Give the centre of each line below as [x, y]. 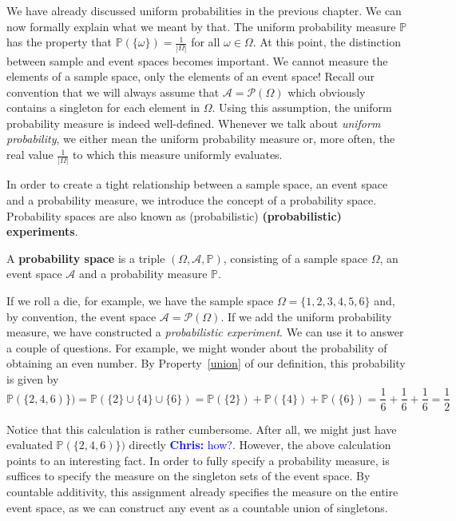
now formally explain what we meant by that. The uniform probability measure [201, 26]
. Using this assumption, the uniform [302, 107]
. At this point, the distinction [327, 42]
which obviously [327, 91]
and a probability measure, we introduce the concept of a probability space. [192, 199]
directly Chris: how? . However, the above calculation [260, 445]
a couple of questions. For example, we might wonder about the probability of [197, 347]
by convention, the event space [81, 316]
